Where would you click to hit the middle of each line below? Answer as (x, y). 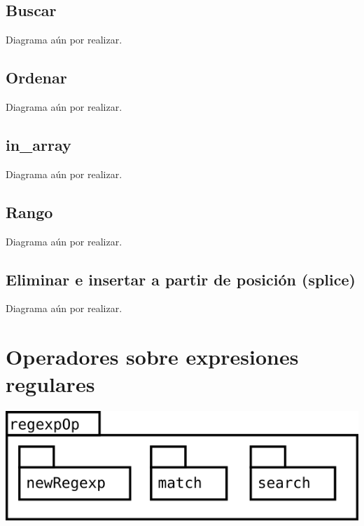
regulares (50, 384)
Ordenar (36, 77)
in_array (38, 144)
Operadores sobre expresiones (152, 357)
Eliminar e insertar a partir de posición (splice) (181, 279)
